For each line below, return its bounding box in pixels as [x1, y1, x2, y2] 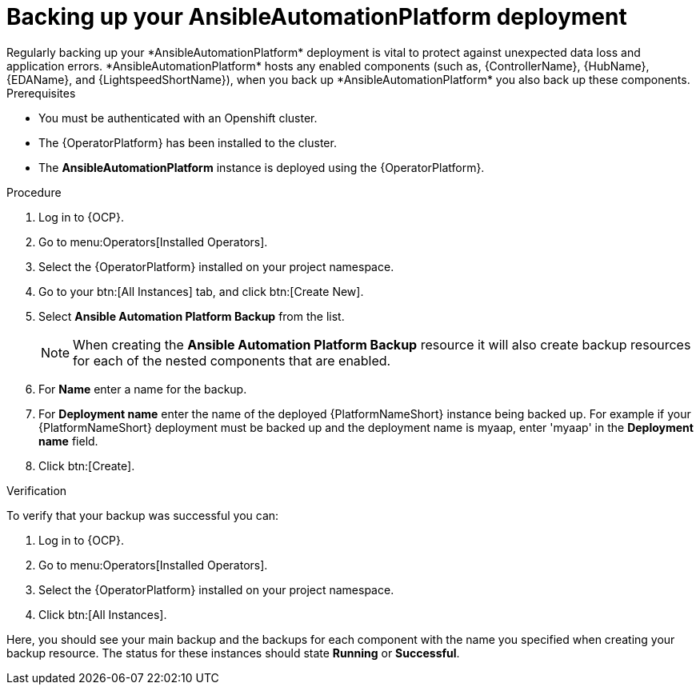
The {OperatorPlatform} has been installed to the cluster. [38, 135, 337, 150]
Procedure [6, 185, 62, 199]
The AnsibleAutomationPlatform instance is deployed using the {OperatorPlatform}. [38, 160, 485, 174]
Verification [6, 483, 67, 497]
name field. [38, 433, 98, 448]
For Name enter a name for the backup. [38, 381, 247, 396]
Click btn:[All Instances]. [38, 607, 167, 621]
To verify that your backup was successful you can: [6, 508, 279, 522]
